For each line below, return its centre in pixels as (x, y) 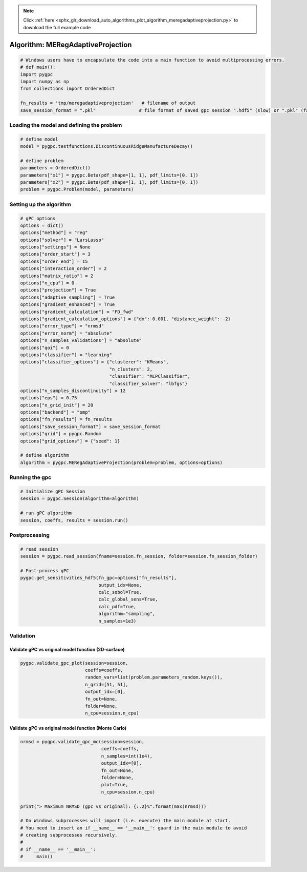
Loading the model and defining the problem (66, 125)
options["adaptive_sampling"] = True (68, 297)
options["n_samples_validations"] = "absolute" (81, 341)
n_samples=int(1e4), (127, 756)
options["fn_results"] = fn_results (66, 419)
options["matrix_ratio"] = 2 (57, 276)
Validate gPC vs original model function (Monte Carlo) (68, 728)
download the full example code (57, 27)
